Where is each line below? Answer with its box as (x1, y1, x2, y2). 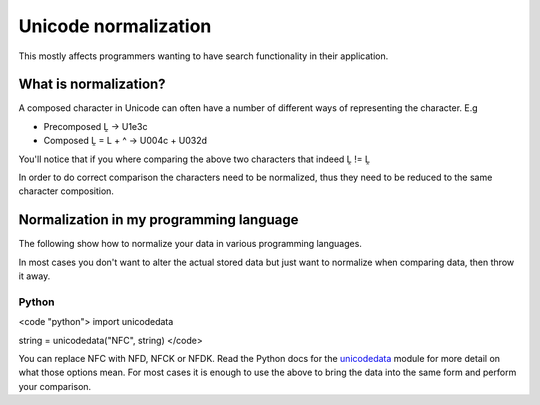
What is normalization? (18, 76, 166, 93)
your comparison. (18, 380, 92, 392)
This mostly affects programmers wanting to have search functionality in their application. (18, 50, 389, 62)
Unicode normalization (18, 15, 212, 37)
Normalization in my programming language (18, 211, 299, 229)
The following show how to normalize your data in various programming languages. (18, 238, 362, 250)
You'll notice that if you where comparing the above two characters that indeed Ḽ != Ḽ (18, 153, 370, 165)
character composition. (18, 185, 115, 197)
